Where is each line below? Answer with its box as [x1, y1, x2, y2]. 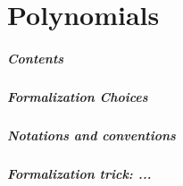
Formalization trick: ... [7, 164, 152, 182]
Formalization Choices [7, 87, 148, 106]
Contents [7, 48, 64, 67]
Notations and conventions [7, 125, 176, 144]
